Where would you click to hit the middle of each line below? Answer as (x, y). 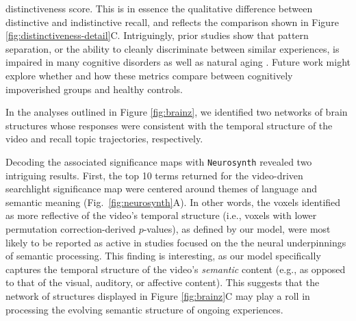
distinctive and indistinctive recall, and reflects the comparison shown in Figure (172, 22)
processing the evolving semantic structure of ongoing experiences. (144, 309)
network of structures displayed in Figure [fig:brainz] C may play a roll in (158, 295)
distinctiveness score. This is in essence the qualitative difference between (159, 8)
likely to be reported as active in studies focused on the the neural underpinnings (176, 242)
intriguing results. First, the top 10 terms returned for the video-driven (154, 175)
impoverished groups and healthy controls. (94, 89)
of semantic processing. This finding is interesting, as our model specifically (163, 256)
